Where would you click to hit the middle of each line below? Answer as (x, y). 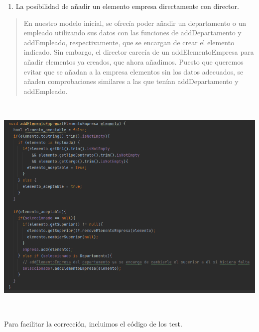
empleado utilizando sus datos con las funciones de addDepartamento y (132, 33)
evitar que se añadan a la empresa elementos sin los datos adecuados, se (133, 71)
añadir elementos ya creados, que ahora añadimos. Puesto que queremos (133, 61)
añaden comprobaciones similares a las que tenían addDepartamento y (131, 81)
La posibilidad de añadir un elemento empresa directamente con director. (127, 6)
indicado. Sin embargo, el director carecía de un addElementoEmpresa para (139, 52)
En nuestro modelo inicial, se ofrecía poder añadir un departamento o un (135, 23)
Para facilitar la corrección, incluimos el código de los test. (93, 323)
